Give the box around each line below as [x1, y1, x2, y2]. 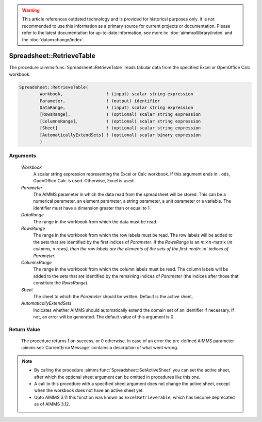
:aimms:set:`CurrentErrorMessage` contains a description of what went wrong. [21, 345, 179, 351]
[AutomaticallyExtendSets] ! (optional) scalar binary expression [39, 132, 201, 138]
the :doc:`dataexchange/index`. [22, 36, 85, 42]
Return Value [9, 326, 41, 333]
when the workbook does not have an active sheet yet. [34, 387, 144, 393]
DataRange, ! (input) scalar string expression [39, 105, 194, 110]
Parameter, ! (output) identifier [39, 98, 160, 104]
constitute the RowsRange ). [33, 280, 89, 286]
